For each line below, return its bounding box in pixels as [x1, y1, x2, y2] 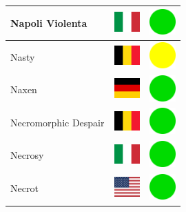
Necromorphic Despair [10, 115, 105, 129]
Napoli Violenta [10, 15, 87, 30]
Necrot [10, 181, 39, 195]
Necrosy [10, 148, 44, 162]
